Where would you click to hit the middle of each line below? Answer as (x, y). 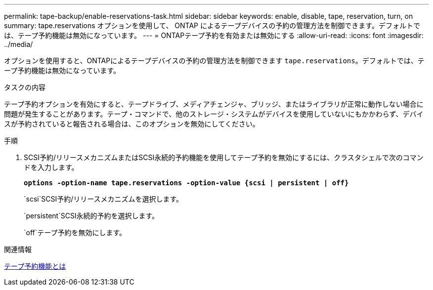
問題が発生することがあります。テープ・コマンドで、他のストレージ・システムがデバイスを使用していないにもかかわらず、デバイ (214, 114)
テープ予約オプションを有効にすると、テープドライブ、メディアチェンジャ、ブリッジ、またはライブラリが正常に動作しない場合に (214, 104)
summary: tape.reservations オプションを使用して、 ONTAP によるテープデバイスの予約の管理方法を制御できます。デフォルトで (212, 25)
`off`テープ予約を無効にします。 (75, 232)
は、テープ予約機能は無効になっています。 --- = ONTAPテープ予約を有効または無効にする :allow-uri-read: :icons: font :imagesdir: (214, 35)
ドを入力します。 (51, 167)
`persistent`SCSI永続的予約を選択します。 (91, 216)
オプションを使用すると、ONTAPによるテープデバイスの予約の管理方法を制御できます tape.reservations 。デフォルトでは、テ (214, 61)
